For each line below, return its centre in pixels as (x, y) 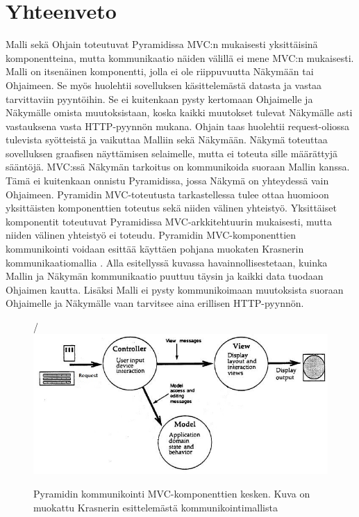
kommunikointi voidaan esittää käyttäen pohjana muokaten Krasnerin (155, 249)
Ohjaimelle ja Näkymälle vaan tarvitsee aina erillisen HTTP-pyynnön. (155, 303)
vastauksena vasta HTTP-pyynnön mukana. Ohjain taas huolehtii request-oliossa (178, 126)
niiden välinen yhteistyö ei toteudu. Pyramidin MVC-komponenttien (151, 235)
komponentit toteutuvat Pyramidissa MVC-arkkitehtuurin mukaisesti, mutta (169, 221)
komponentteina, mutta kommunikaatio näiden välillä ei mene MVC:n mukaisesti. (180, 57)
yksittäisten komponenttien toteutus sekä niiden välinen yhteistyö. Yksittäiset (171, 208)
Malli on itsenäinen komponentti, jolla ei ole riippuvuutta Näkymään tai (160, 71)
